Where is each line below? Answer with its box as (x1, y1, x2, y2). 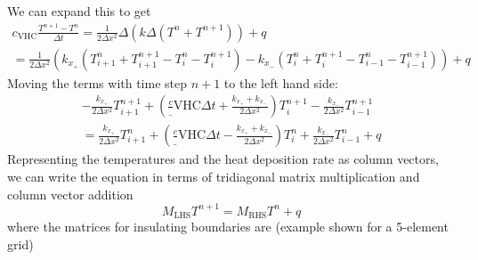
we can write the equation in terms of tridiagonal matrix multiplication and (7, 167, 420, 185)
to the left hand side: (223, 73, 338, 92)
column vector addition (7, 184, 134, 203)
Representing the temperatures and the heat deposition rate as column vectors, (7, 150, 439, 168)
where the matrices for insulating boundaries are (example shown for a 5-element (7, 217, 449, 236)
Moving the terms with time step (7, 73, 188, 92)
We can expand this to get (7, 2, 151, 20)
